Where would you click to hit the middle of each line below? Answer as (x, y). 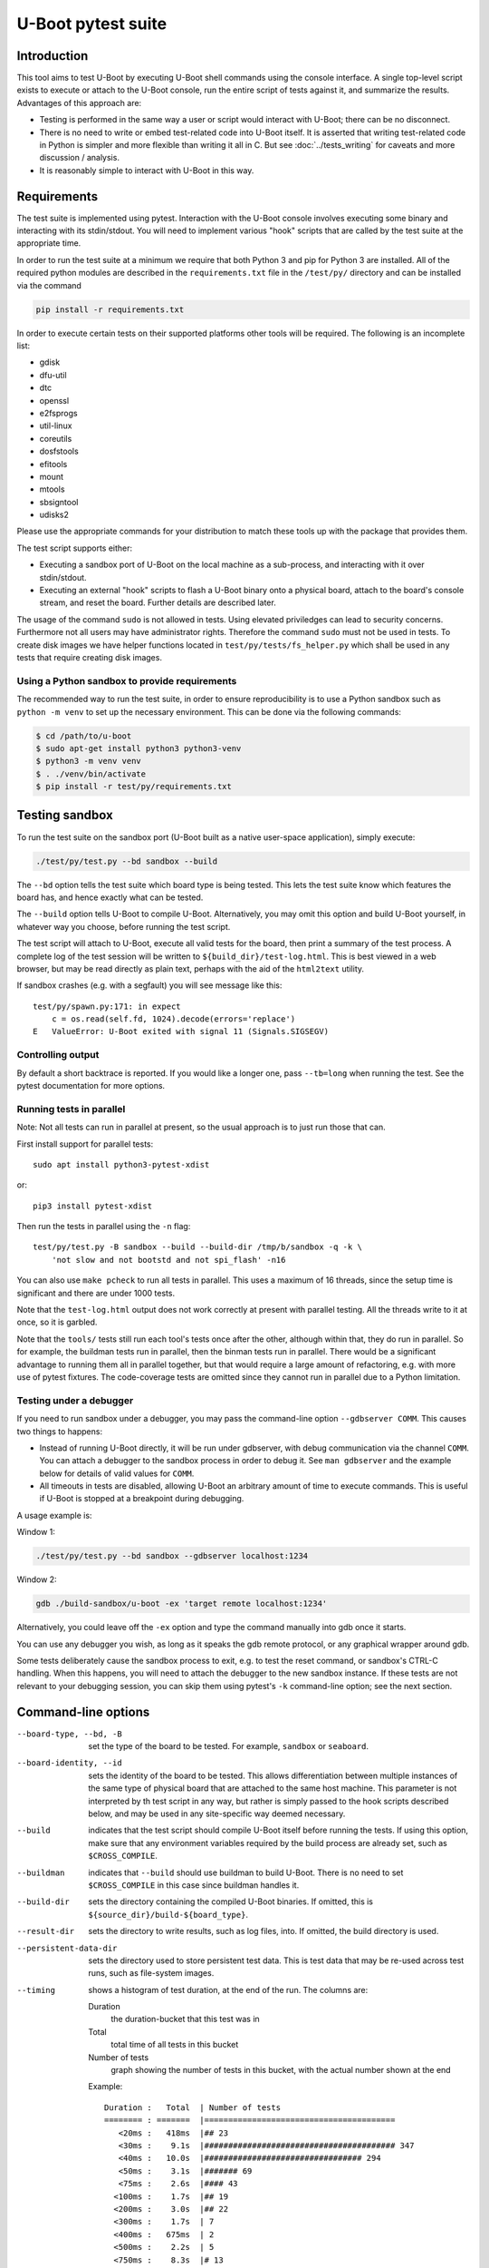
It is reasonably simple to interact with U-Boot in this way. (147, 170)
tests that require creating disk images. (90, 657)
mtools (52, 489)
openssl (54, 400)
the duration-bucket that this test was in (185, 2019)
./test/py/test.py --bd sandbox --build (126, 861)
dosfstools (59, 451)
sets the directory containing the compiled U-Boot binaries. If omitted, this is (230, 1901)
